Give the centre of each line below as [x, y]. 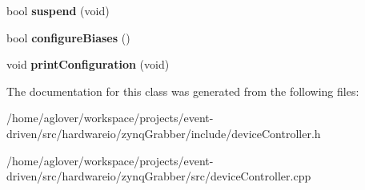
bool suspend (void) [58, 10]
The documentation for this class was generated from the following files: [183, 91]
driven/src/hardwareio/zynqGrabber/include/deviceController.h [164, 133]
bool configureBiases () [68, 37]
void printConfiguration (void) [88, 64]
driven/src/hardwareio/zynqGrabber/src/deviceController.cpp [159, 176]
